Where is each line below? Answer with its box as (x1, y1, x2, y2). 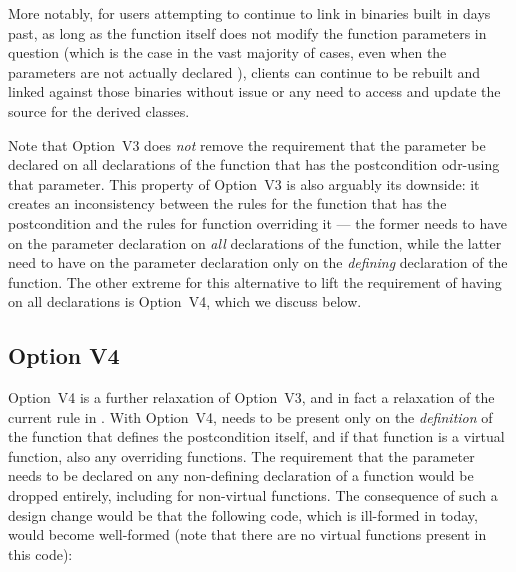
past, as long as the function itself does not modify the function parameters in (8, 22, 487, 43)
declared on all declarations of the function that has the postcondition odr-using (8, 154, 500, 175)
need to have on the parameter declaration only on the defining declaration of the (8, 252, 508, 273)
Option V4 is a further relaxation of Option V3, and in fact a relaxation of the (8, 387, 495, 408)
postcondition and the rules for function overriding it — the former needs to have (8, 212, 508, 233)
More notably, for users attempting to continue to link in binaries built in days (8, 3, 491, 23)
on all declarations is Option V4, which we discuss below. (8, 291, 362, 312)
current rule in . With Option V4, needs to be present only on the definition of (8, 406, 493, 427)
